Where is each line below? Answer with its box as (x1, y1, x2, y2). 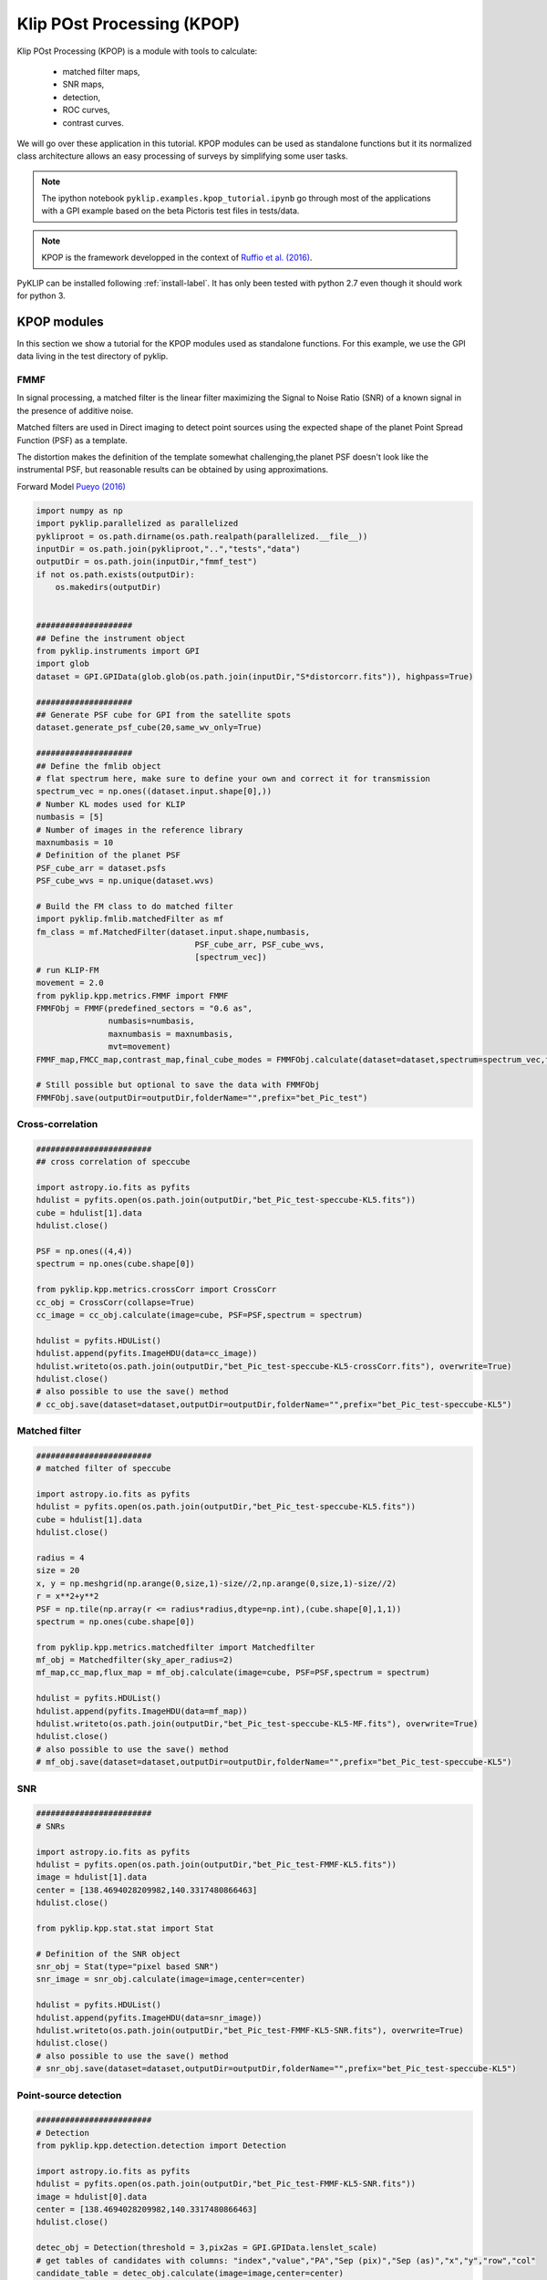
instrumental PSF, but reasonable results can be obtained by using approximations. (16, 464, 329, 475)
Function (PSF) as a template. (16, 434, 128, 446)
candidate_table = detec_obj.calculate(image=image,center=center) (36, 2268, 345, 2278)
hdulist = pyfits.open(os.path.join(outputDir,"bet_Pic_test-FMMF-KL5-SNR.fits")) (36, 2179, 417, 2189)
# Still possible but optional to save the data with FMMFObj (36, 1080, 320, 1090)
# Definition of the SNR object (36, 1948, 181, 1959)
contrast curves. (62, 117, 125, 128)
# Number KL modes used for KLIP (36, 799, 186, 809)
